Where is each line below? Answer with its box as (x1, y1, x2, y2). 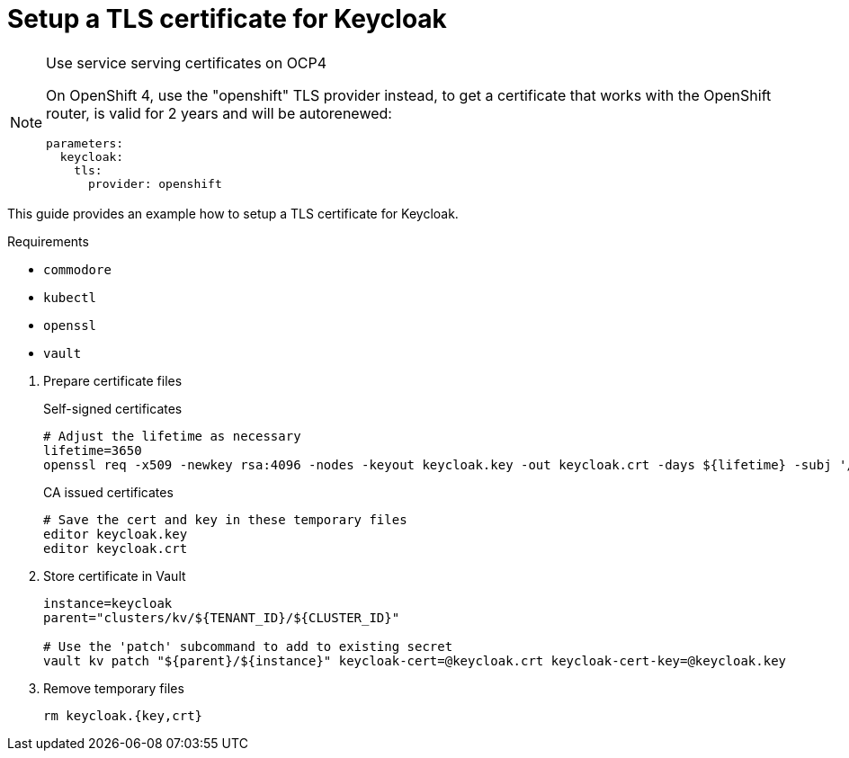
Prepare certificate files (43, 372, 183, 388)
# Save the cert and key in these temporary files (43, 512, 407, 527)
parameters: (46, 136, 124, 150)
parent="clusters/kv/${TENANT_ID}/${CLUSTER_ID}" (43, 610, 400, 625)
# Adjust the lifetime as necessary (43, 428, 301, 443)
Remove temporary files (43, 680, 184, 696)
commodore (43, 262, 112, 277)
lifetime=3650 (43, 442, 142, 458)
